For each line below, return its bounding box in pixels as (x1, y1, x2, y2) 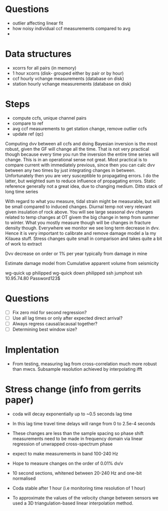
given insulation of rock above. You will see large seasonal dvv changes (5, 209, 153, 215)
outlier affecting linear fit (12, 20, 63, 26)
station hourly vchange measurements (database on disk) (12, 81, 131, 87)
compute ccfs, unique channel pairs (12, 115, 86, 121)
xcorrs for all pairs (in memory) (12, 65, 76, 71)
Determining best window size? (12, 326, 77, 332)
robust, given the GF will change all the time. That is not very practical (5, 146, 149, 152)
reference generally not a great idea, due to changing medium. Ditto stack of (5, 183, 163, 189)
